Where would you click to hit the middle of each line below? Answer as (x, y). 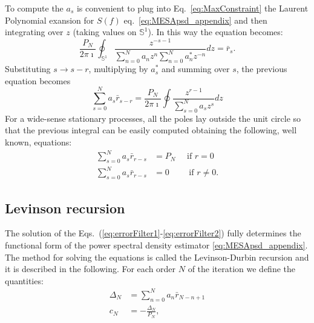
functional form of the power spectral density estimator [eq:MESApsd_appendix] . (156, 245)
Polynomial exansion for (50, 20)
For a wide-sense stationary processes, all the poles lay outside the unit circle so (153, 118)
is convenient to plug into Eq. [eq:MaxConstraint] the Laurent (192, 8)
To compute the (34, 8)
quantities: (24, 280)
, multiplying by (118, 69)
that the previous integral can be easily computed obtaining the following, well (151, 130)
